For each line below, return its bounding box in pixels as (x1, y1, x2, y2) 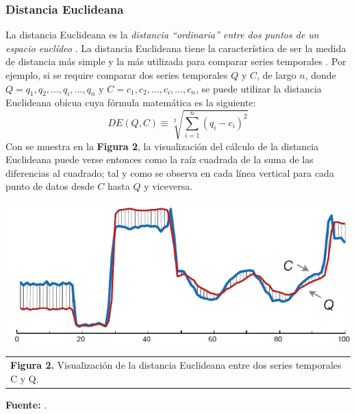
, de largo (257, 68, 296, 82)
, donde (305, 68, 336, 82)
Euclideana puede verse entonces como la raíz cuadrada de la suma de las (5, 152, 314, 167)
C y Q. (10, 371, 39, 385)
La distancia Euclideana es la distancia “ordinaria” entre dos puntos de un (5, 27, 319, 42)
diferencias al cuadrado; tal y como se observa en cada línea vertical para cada (5, 165, 334, 180)
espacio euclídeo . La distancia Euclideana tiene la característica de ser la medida (5, 40, 346, 55)
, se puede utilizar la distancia (196, 81, 322, 95)
